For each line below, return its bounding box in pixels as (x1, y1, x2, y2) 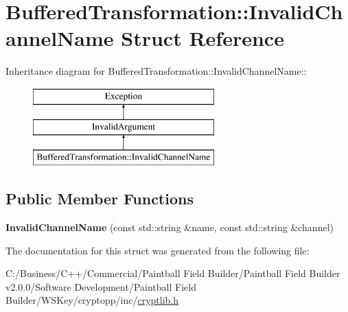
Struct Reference (121, 24, 284, 52)
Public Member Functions (5, 188, 194, 209)
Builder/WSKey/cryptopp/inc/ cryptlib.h (5, 293, 179, 307)
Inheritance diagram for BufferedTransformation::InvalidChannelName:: (5, 64, 307, 78)
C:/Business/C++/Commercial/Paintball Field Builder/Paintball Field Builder (5, 266, 340, 280)
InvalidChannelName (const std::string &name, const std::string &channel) (5, 220, 334, 235)
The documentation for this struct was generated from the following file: (5, 243, 310, 257)
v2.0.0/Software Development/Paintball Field (5, 279, 196, 293)
